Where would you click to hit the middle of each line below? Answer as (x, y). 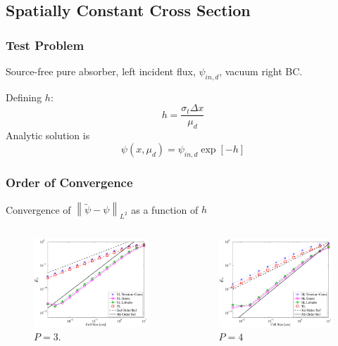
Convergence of (38, 209)
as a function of (165, 209)
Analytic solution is (48, 135)
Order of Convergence (69, 182)
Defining (24, 97)
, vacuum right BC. (261, 71)
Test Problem (45, 45)
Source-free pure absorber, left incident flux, (101, 71)
